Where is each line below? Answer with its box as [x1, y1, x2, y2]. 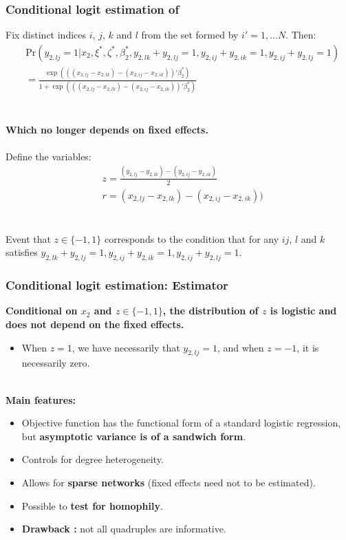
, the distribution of [162, 303, 259, 318]
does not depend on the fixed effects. [6, 317, 184, 332]
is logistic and [270, 303, 337, 318]
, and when [217, 340, 264, 354]
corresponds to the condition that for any [105, 231, 279, 246]
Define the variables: [6, 149, 91, 163]
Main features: [6, 392, 76, 407]
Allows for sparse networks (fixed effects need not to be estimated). [21, 475, 316, 490]
